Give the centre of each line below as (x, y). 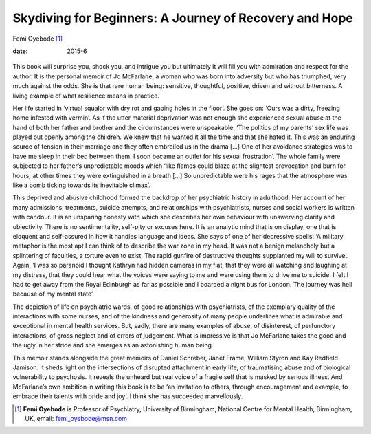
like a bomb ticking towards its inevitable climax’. (81, 185)
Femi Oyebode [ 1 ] (38, 39)
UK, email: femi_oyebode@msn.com (76, 419)
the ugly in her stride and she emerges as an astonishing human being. (113, 345)
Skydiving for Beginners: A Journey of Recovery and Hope (183, 18)
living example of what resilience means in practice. (86, 96)
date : (20, 51)
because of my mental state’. (53, 294)
